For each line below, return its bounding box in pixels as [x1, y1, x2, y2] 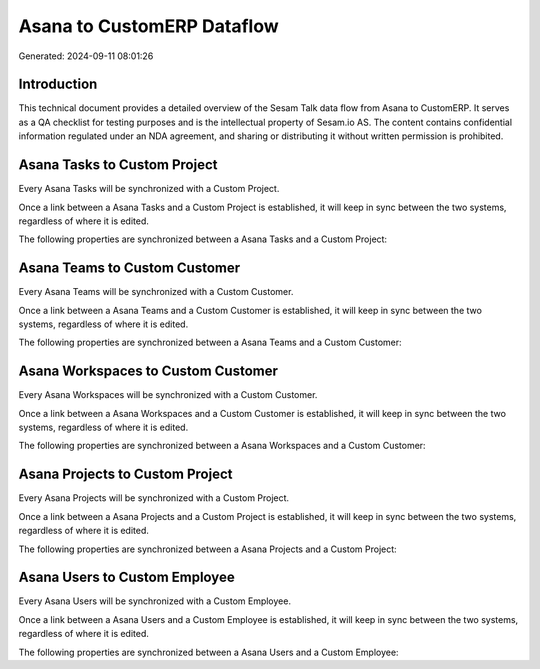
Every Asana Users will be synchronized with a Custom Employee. [18, 595, 292, 607]
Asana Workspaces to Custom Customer [18, 363, 279, 380]
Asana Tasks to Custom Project [18, 156, 218, 174]
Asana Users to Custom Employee [18, 569, 235, 586]
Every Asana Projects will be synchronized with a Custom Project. [18, 492, 290, 504]
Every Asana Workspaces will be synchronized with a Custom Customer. [18, 389, 318, 401]
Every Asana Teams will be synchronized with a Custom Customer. [18, 286, 294, 298]
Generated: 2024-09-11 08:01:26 [18, 50, 154, 62]
